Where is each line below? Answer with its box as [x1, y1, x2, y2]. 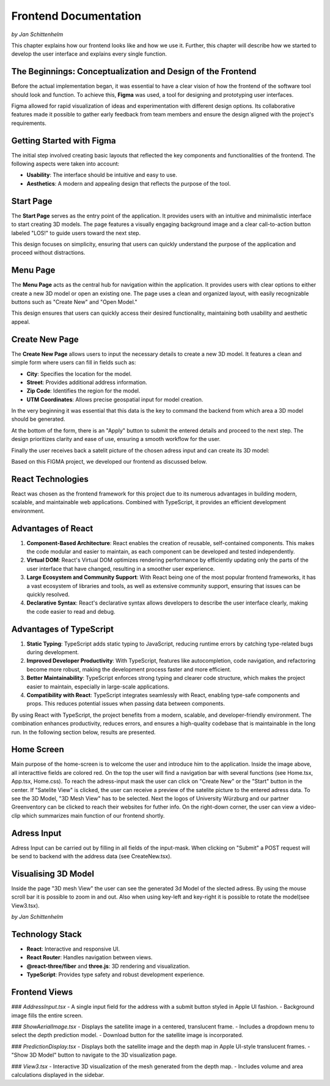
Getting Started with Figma [11, 135, 116, 146]
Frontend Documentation [11, 9, 142, 23]
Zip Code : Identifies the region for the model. [26, 387, 141, 394]
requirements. [11, 119, 47, 127]
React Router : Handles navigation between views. [26, 954, 153, 961]
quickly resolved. [26, 590, 70, 598]
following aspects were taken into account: [11, 160, 120, 168]
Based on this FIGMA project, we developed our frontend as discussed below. [11, 458, 207, 466]
